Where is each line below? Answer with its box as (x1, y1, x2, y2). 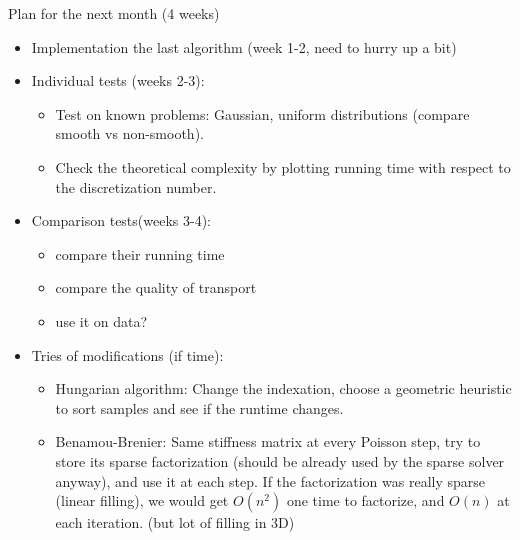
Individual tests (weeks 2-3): (31, 70, 205, 91)
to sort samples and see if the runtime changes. (55, 397, 344, 418)
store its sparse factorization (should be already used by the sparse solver (55, 450, 505, 471)
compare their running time (55, 243, 225, 264)
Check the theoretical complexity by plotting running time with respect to (55, 156, 511, 177)
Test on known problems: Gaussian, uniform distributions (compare (55, 103, 470, 124)
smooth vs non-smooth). (55, 123, 204, 144)
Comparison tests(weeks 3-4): (31, 210, 211, 231)
